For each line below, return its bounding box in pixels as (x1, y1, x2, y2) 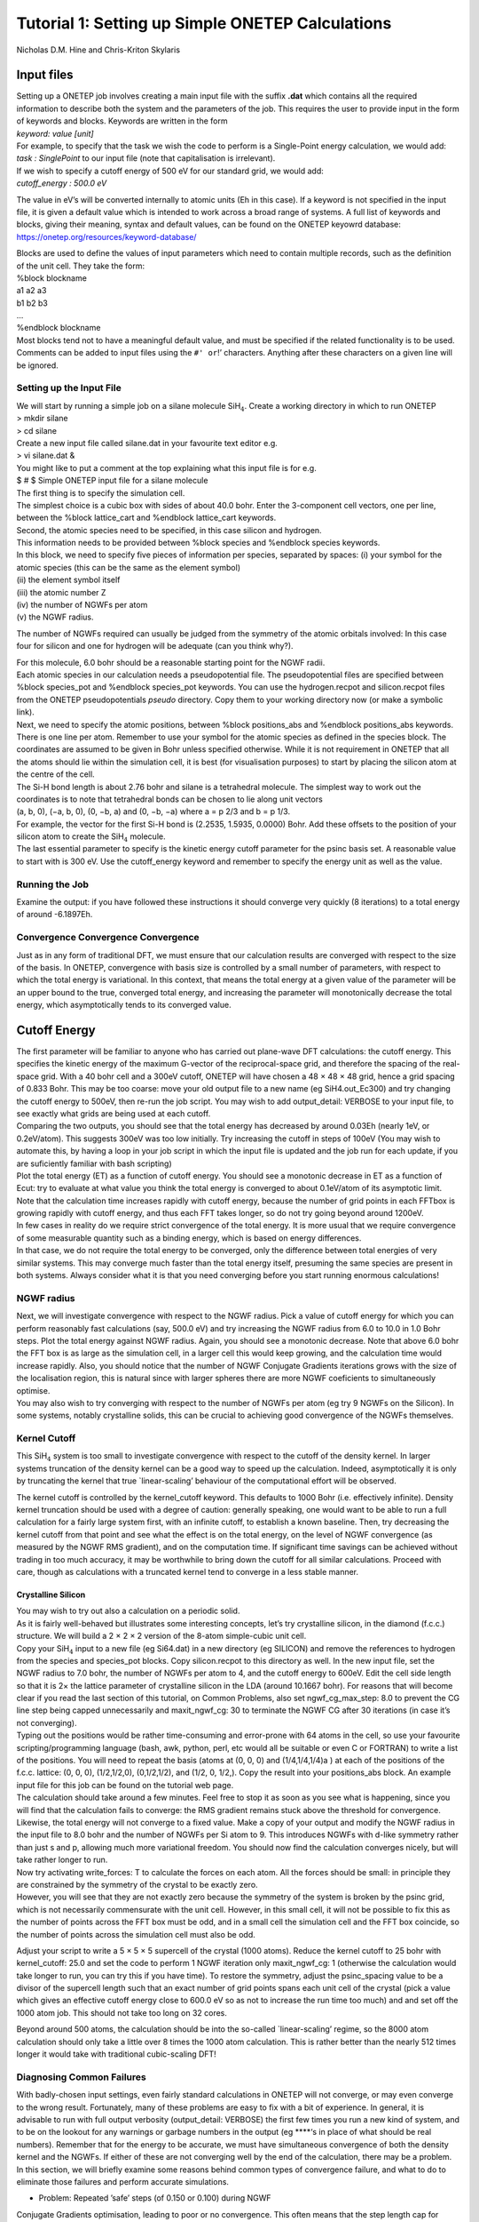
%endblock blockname (16, 323, 101, 333)
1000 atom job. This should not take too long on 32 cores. (16, 2007, 228, 2018)
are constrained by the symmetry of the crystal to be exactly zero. (16, 1879, 258, 1890)
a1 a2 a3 (16, 285, 47, 296)
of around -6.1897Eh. (16, 909, 93, 920)
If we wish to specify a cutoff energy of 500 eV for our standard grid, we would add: (16, 165, 324, 176)
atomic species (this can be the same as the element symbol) (16, 562, 241, 572)
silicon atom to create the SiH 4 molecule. (16, 831, 166, 843)
